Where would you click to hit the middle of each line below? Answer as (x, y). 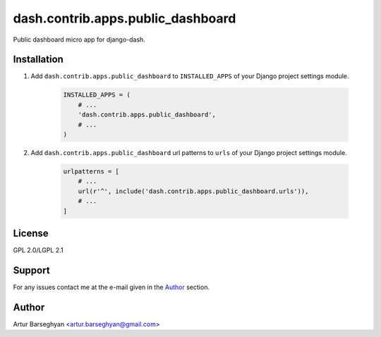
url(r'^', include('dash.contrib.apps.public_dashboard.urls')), (193, 191)
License (31, 233)
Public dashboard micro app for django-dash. (79, 39)
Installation (38, 60)
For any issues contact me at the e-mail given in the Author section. (111, 287)
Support (31, 270)
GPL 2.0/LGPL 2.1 (38, 250)
